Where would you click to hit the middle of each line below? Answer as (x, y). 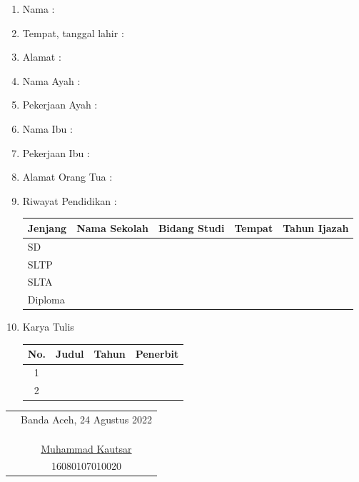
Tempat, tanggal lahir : (73, 32)
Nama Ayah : (51, 80)
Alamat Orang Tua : (67, 177)
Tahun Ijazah (316, 227)
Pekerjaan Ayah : (60, 105)
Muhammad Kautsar (86, 448)
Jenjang (47, 227)
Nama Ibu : (47, 128)
